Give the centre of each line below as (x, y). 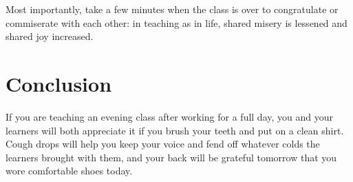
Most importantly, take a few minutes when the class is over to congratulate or (172, 9)
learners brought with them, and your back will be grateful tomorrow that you (171, 157)
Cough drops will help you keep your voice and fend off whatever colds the (163, 144)
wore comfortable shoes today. (69, 171)
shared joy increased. (50, 36)
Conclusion (59, 83)
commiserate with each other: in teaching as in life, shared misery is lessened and (176, 22)
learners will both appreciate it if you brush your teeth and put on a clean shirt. (175, 130)
